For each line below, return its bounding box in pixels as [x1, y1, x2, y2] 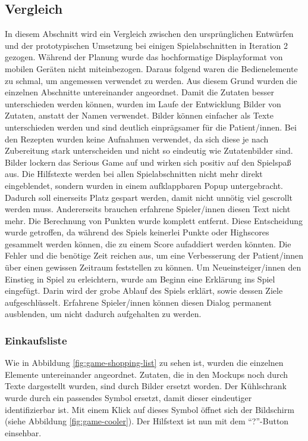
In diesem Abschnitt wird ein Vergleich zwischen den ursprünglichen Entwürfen [5, 27, 294, 40]
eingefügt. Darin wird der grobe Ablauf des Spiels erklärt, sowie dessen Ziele [5, 284, 283, 297]
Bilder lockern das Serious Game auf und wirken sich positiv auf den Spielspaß [5, 156, 291, 168]
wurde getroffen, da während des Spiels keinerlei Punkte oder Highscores [5, 226, 269, 238]
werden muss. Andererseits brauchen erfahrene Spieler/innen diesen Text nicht [5, 203, 291, 215]
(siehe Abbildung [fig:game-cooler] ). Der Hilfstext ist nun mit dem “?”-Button [5, 415, 289, 427]
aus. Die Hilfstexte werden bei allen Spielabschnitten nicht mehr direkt [5, 167, 263, 180]
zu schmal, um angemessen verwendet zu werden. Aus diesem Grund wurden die [5, 74, 297, 86]
